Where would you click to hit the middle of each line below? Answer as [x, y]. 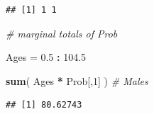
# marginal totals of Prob [62, 33]
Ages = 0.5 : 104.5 [46, 57]
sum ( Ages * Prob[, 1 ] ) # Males [77, 80]
